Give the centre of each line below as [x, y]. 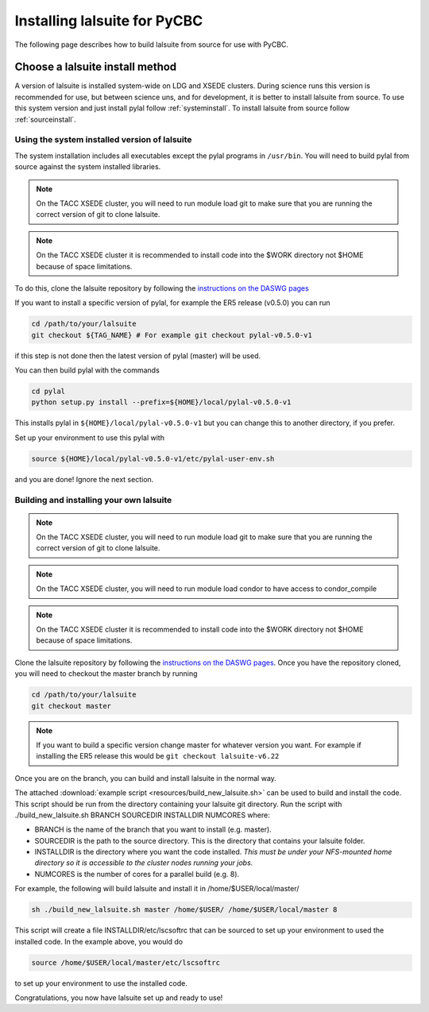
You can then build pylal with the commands [87, 370]
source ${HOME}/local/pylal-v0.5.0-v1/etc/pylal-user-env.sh [153, 458]
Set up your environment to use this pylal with [89, 438]
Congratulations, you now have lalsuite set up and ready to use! [119, 998]
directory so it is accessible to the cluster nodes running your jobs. [144, 863]
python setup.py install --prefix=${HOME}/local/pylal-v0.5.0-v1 [161, 402]
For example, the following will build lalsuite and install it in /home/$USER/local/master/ [157, 889]
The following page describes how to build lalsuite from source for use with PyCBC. [152, 44]
